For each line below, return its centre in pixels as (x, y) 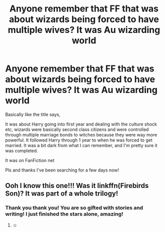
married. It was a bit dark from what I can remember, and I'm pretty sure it (81, 145)
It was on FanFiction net (30, 160)
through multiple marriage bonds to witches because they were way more (81, 134)
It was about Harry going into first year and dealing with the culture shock (81, 124)
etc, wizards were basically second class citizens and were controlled (77, 129)
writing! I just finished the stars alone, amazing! (64, 214)
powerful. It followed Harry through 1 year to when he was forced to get (79, 140)
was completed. (22, 150)
